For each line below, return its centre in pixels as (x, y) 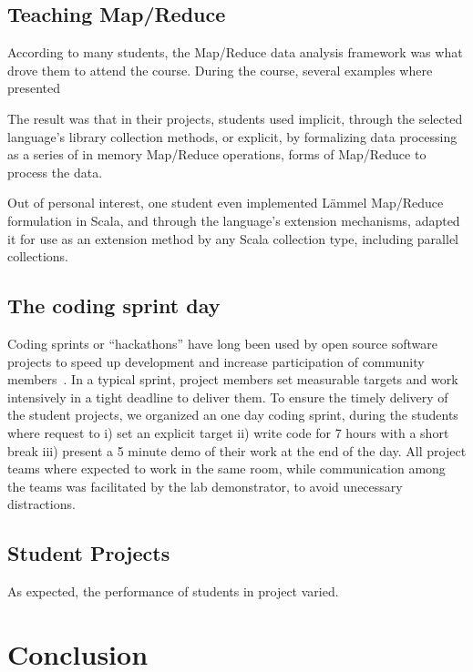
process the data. (55, 172)
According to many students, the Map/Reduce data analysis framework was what (235, 52)
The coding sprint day (114, 305)
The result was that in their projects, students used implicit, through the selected (235, 118)
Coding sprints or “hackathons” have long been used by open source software (222, 343)
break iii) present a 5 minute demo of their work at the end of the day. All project (237, 450)
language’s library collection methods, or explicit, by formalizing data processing (232, 136)
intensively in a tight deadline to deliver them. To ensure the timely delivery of (228, 397)
